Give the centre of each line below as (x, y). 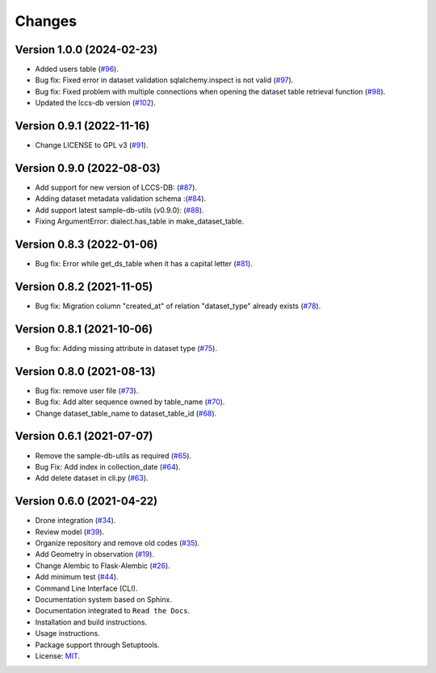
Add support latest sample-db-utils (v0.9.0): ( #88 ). (120, 210)
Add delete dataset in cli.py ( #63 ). (92, 478)
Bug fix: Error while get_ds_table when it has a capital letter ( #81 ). (144, 264)
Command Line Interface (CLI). (86, 588)
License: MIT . (58, 656)
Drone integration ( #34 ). (75, 520)
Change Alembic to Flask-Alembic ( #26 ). (103, 566)
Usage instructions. (67, 633)
